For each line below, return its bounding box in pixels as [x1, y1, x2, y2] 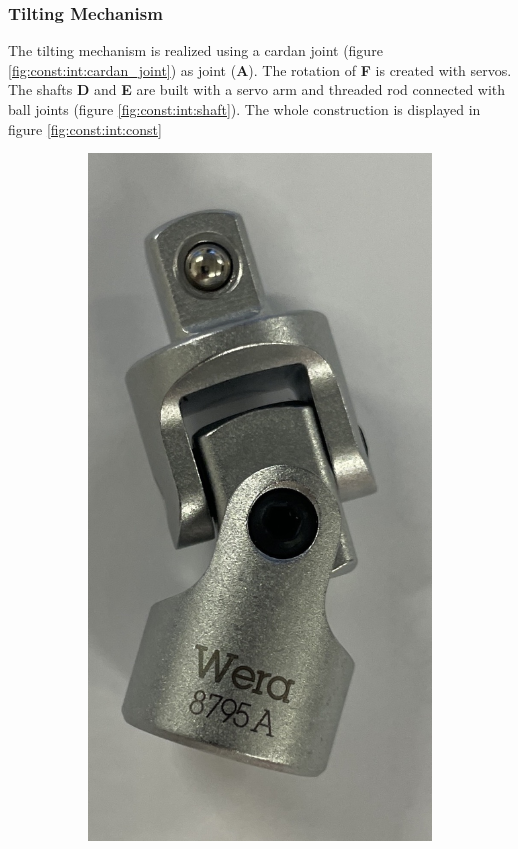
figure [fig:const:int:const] [8, 118, 162, 139]
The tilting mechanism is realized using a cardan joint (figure [8, 40, 383, 61]
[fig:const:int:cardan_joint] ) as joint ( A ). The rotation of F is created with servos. [8, 59, 512, 80]
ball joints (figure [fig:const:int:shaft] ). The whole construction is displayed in [8, 99, 481, 119]
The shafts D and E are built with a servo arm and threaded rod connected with [8, 79, 506, 100]
